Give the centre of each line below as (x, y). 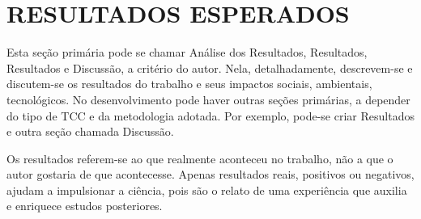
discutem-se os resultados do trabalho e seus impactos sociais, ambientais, (189, 84)
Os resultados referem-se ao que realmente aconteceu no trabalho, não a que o (200, 158)
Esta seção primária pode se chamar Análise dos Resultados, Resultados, (187, 52)
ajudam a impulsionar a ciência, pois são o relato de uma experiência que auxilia (207, 190)
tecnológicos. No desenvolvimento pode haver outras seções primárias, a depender (208, 99)
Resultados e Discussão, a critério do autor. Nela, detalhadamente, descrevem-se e (210, 67)
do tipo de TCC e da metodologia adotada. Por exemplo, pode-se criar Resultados (210, 115)
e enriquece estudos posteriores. (85, 206)
